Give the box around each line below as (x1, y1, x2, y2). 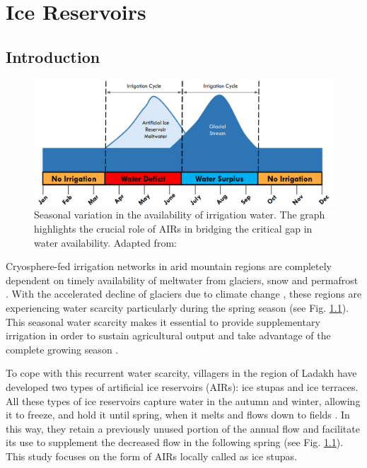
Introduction (6, 45, 100, 67)
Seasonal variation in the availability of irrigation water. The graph (34, 207, 325, 222)
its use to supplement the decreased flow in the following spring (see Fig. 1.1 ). (6, 435, 344, 450)
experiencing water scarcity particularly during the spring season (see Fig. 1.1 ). (6, 300, 349, 315)
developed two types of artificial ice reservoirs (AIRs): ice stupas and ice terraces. (6, 379, 359, 394)
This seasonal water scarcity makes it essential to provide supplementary (6, 314, 320, 329)
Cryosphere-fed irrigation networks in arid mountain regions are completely (6, 259, 332, 274)
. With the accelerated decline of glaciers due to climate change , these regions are (6, 286, 362, 301)
